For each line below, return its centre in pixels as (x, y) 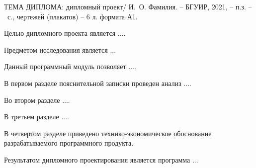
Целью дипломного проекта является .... (65, 33)
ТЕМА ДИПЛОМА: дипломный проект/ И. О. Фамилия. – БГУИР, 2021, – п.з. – (128, 6)
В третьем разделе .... (37, 117)
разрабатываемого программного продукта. (69, 143)
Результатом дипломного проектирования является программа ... (101, 159)
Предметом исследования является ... (60, 49)
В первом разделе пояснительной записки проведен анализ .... (98, 83)
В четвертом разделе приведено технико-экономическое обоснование (108, 133)
